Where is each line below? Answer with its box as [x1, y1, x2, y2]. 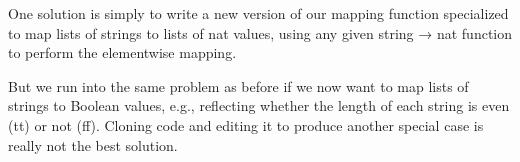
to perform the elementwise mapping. [8, 42, 237, 63]
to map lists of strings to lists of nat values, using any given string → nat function [8, 22, 512, 43]
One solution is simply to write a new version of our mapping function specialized [8, 3, 509, 23]
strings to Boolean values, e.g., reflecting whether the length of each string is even [8, 95, 510, 116]
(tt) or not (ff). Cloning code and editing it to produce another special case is [8, 114, 484, 135]
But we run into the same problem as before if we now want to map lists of [8, 75, 469, 96]
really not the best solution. [8, 134, 178, 155]
